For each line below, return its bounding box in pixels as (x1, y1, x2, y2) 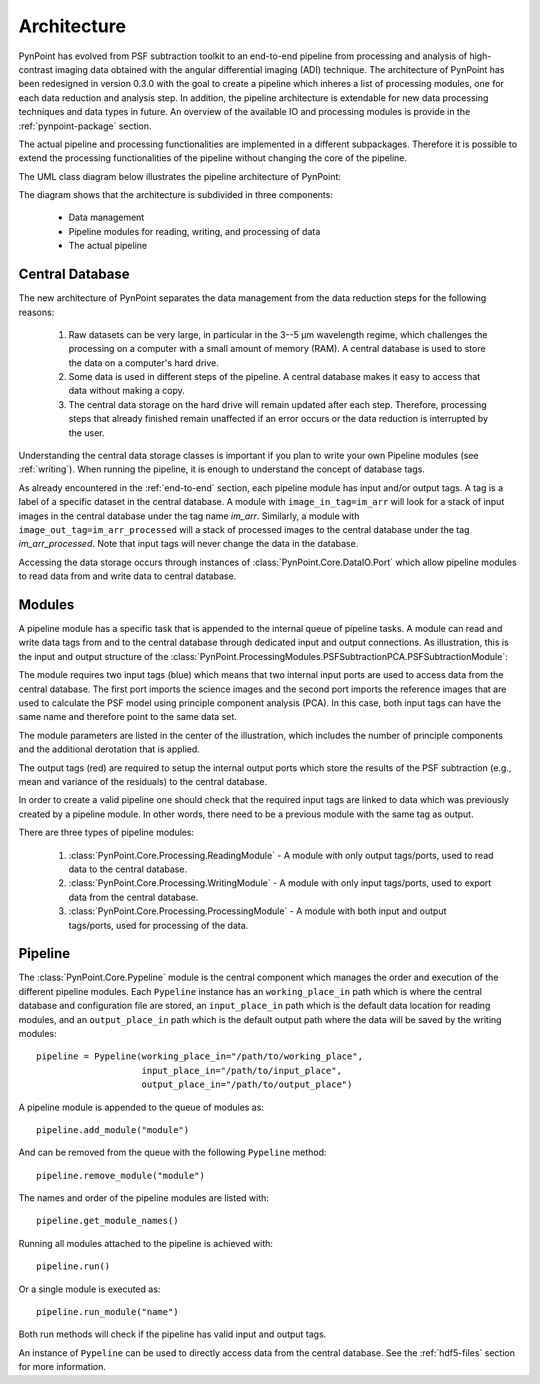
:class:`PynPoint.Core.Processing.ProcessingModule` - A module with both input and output (68, 905, 447, 917)
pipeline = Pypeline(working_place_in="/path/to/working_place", (36, 1051, 364, 1062)
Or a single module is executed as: (18, 1283, 161, 1295)
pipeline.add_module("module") (36, 1124, 190, 1135)
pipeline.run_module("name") (36, 1306, 179, 1318)
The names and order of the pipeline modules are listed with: (18, 1192, 270, 1204)
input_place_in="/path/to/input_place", (141, 1065, 342, 1076)
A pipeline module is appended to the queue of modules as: (18, 1101, 265, 1113)
